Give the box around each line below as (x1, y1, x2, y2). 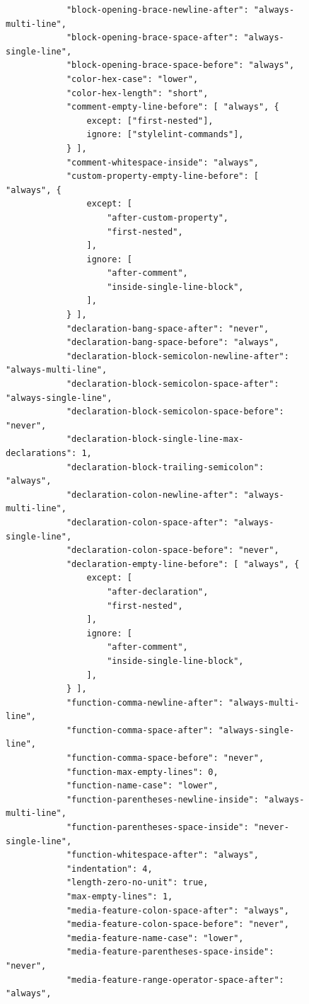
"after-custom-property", (107, 212, 228, 223)
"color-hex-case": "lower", (66, 74, 199, 84)
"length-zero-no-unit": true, (66, 877, 209, 888)
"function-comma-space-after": (66, 725, 214, 735)
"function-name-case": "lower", (66, 781, 218, 791)
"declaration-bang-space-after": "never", (66, 323, 269, 334)
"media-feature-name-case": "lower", (66, 933, 244, 943)
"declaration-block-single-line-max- (66, 434, 244, 445)
